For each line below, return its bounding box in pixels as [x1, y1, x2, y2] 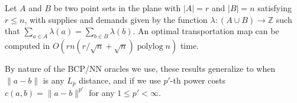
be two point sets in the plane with [53, 2, 181, 14]
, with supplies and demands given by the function [24, 13, 208, 25]
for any [89, 86, 115, 98]
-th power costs [170, 74, 225, 86]
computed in [5, 39, 50, 51]
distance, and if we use [79, 74, 161, 86]
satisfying [257, 2, 292, 14]
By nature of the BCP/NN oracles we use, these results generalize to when [5, 62, 276, 74]
